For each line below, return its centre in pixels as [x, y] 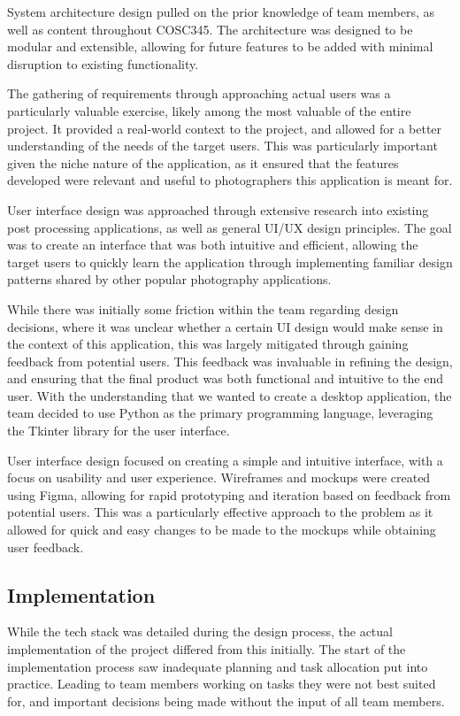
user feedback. [46, 547]
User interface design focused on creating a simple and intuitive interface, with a [225, 460]
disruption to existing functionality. [103, 63]
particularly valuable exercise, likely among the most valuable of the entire [209, 110]
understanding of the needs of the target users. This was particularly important [222, 146]
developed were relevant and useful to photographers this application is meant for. [230, 180]
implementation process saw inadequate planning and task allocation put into [218, 666]
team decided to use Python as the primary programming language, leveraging [220, 413]
